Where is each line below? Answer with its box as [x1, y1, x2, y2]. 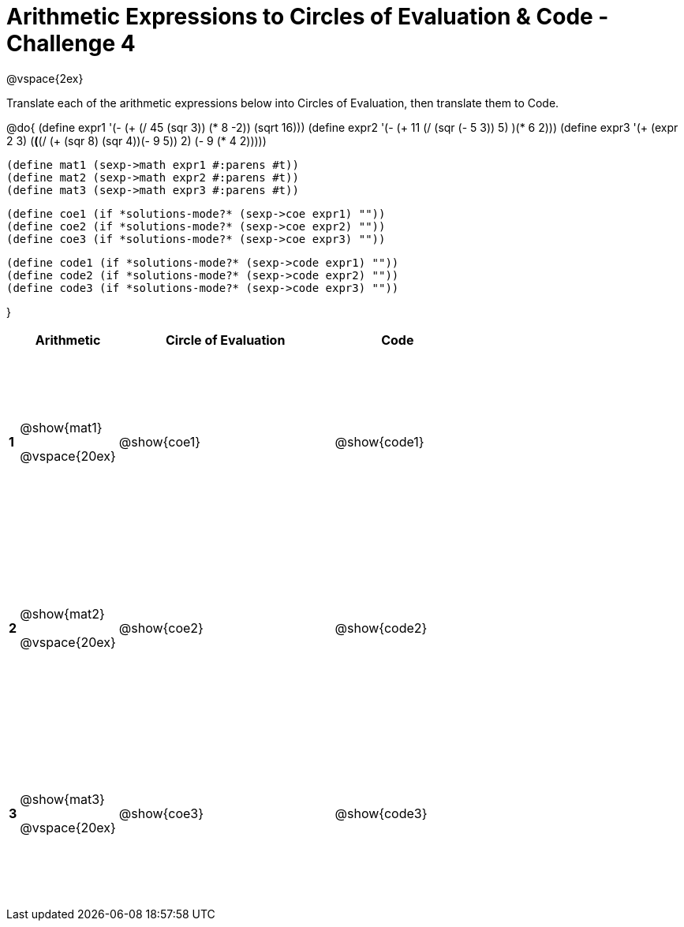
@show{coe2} [118, 619, 204, 636]
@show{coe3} [118, 806, 204, 822]
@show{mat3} [20, 791, 105, 808]
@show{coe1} [118, 434, 201, 450]
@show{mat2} [20, 605, 105, 622]
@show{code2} [335, 619, 428, 636]
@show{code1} [335, 434, 424, 450]
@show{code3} [335, 806, 428, 822]
